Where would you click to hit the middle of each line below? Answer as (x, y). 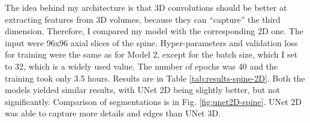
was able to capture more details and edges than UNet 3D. (113, 113)
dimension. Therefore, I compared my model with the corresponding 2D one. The (154, 31)
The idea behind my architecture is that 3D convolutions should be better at (146, 7)
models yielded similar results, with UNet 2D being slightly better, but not (143, 90)
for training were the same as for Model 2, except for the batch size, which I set (151, 54)
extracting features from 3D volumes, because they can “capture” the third (143, 19)
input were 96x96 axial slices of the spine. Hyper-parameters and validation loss (151, 42)
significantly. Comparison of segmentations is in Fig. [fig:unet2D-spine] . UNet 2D (154, 101)
